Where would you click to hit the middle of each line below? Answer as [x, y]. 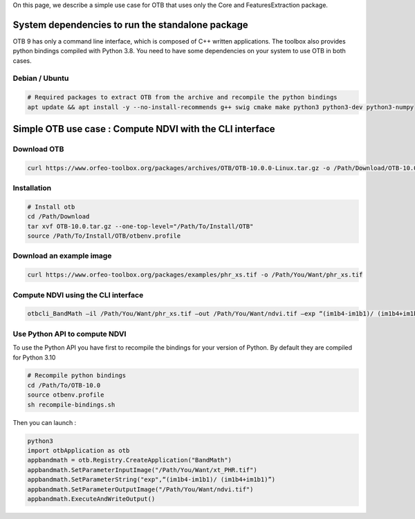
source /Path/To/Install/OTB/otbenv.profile [104, 236]
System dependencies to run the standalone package [130, 25]
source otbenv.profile [66, 395]
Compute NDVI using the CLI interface [78, 295]
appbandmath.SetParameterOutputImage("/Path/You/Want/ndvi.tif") [140, 489]
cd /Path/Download [58, 217]
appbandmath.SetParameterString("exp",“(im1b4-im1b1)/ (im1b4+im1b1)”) [151, 480]
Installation [32, 188]
